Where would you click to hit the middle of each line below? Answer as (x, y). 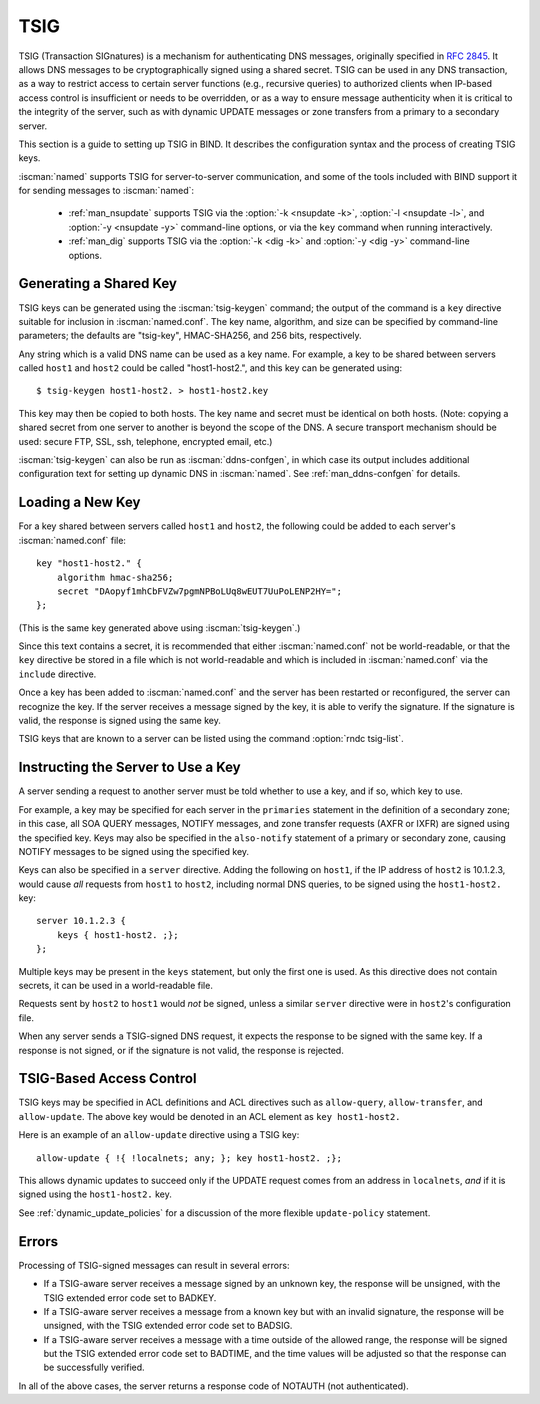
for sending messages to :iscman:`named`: (106, 191)
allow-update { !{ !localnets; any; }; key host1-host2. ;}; (189, 1158)
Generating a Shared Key (97, 283)
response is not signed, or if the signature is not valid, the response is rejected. (181, 1050)
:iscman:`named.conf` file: (72, 540)
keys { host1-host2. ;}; (117, 934)
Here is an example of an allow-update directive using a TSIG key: (159, 1135)
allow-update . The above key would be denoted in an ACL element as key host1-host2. (209, 1116)
